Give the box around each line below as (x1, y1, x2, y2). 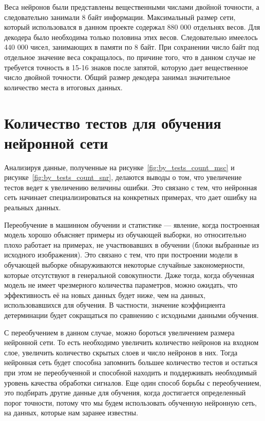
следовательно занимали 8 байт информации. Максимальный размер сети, (4, 11, 236, 22)
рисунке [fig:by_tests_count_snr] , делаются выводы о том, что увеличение (4, 172, 242, 183)
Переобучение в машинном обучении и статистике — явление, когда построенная (4, 219, 260, 230)
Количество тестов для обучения (4, 112, 221, 133)
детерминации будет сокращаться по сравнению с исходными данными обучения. (4, 309, 259, 320)
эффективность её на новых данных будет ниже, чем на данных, (4, 289, 206, 300)
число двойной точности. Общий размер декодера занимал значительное (4, 72, 231, 83)
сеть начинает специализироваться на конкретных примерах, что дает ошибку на (4, 192, 257, 203)
